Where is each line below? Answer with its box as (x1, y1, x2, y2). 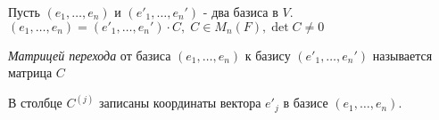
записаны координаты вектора (99, 93, 261, 112)
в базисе (283, 93, 328, 112)
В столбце (8, 93, 62, 112)
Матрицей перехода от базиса (8, 45, 171, 64)
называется (372, 45, 433, 64)
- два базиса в (203, 3, 278, 20)
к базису (244, 45, 291, 64)
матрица (8, 63, 53, 82)
